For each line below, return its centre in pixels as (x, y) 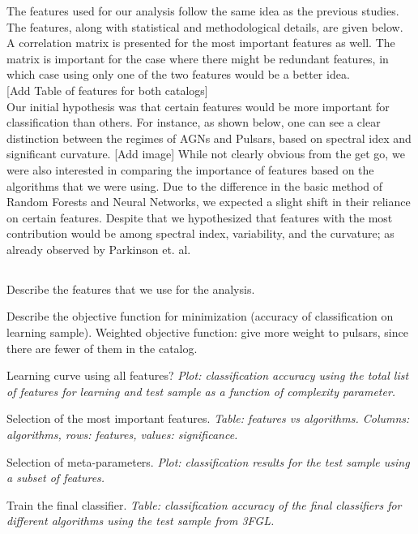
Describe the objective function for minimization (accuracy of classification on (200, 316)
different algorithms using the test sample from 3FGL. (141, 521)
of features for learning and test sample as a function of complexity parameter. (201, 391)
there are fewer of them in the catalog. (102, 348)
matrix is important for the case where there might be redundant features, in (198, 58)
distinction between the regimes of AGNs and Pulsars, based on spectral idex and (209, 138)
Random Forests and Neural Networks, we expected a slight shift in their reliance (209, 202)
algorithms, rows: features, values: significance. (122, 435)
